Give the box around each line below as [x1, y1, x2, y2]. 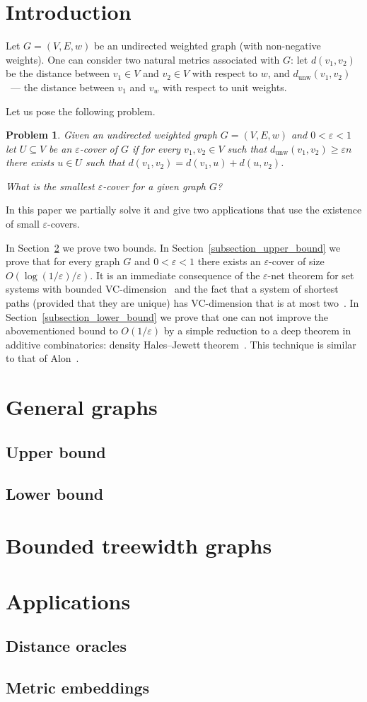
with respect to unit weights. [162, 79, 287, 94]
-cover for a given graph [103, 178, 206, 193]
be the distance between [6, 66, 110, 81]
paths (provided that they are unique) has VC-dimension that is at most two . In [6, 296, 359, 310]
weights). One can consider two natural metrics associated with [6, 52, 280, 66]
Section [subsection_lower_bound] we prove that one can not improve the [6, 309, 329, 324]
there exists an [197, 254, 261, 269]
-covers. [47, 216, 80, 231]
